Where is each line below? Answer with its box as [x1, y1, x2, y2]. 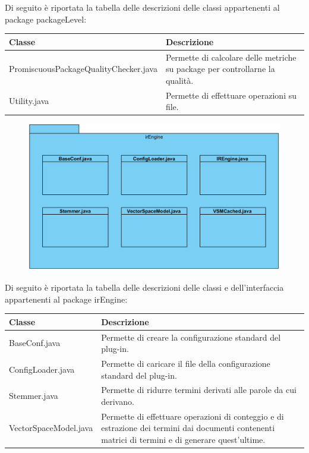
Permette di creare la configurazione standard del [101, 331, 281, 343]
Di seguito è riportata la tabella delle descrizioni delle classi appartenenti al [5, 1, 280, 13]
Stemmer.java [9, 389, 58, 402]
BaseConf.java [9, 336, 61, 349]
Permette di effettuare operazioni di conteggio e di [101, 410, 284, 422]
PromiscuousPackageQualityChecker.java [9, 62, 157, 75]
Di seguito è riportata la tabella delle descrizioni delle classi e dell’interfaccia [5, 281, 284, 294]
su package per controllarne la [165, 62, 275, 75]
